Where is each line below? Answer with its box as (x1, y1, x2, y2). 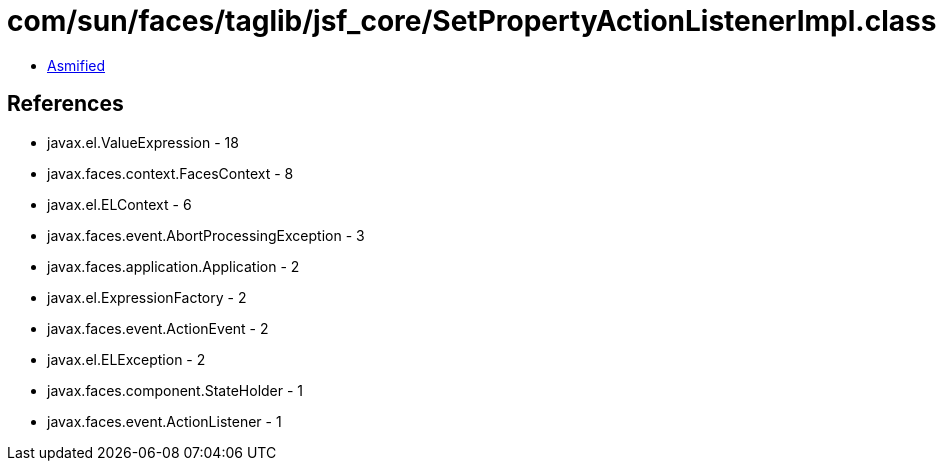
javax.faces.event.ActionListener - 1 (47, 412, 282, 430)
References (7, 91, 124, 117)
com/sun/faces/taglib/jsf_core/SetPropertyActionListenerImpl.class (7, 4, 937, 38)
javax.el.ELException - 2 (47, 350, 206, 368)
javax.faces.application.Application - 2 (47, 257, 300, 275)
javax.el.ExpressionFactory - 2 (47, 288, 247, 306)
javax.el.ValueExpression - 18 (47, 133, 239, 151)
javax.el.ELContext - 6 (47, 195, 192, 213)
